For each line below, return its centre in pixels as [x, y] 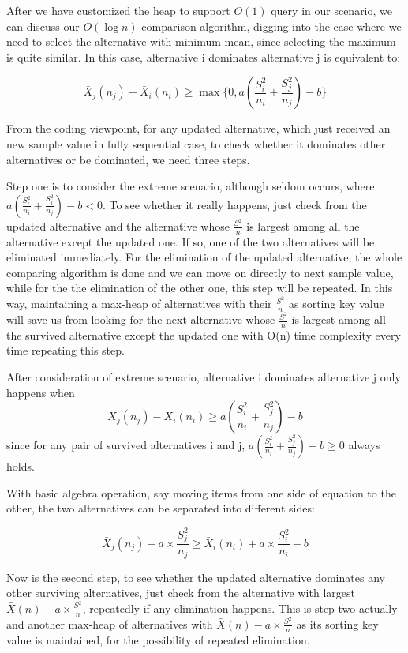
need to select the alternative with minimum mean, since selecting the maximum [201, 41]
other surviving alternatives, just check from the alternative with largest [181, 593]
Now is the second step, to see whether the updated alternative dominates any [196, 577]
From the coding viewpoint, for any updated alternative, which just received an [198, 128]
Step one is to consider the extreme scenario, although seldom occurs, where [191, 186]
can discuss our [43, 26]
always [364, 445]
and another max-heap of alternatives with [110, 623]
